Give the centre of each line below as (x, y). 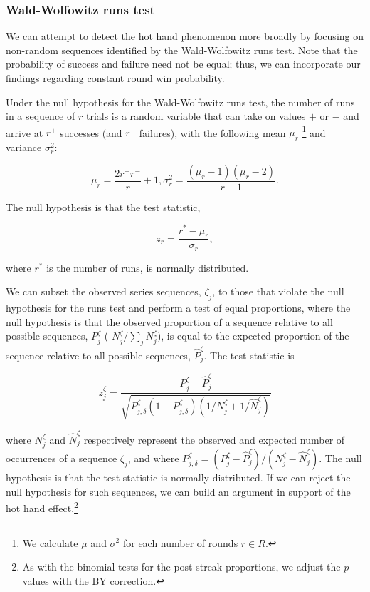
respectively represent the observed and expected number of (214, 439)
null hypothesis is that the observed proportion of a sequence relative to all (169, 321)
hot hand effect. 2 (42, 507)
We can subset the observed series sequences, (104, 291)
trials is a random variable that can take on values (196, 116)
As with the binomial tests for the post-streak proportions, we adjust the (181, 567)
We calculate (50, 542)
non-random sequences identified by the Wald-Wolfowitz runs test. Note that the (182, 50)
